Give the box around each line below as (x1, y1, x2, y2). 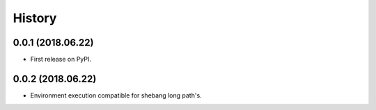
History (13, 10, 57, 26)
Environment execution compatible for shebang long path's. (30, 91, 202, 100)
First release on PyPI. (30, 55, 92, 64)
